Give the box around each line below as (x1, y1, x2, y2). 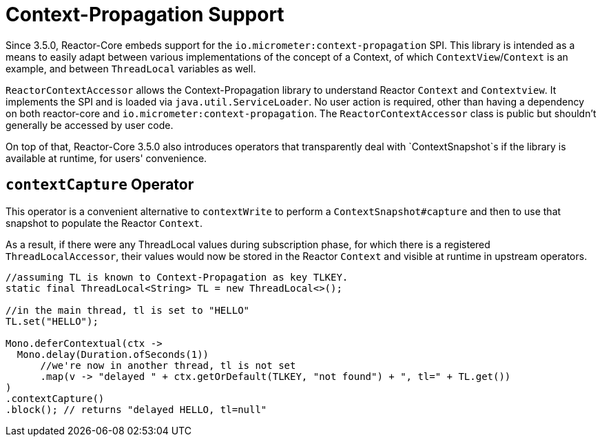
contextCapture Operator (6, 176, 194, 194)
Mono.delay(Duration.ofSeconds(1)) (17, 348, 209, 360)
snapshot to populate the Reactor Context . (6, 217, 203, 229)
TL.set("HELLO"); (6, 315, 98, 327)
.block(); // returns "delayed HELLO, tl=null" (6, 403, 267, 415)
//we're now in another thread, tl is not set (40, 359, 296, 371)
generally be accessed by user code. (6, 119, 174, 131)
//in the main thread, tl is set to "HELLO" (6, 304, 250, 316)
